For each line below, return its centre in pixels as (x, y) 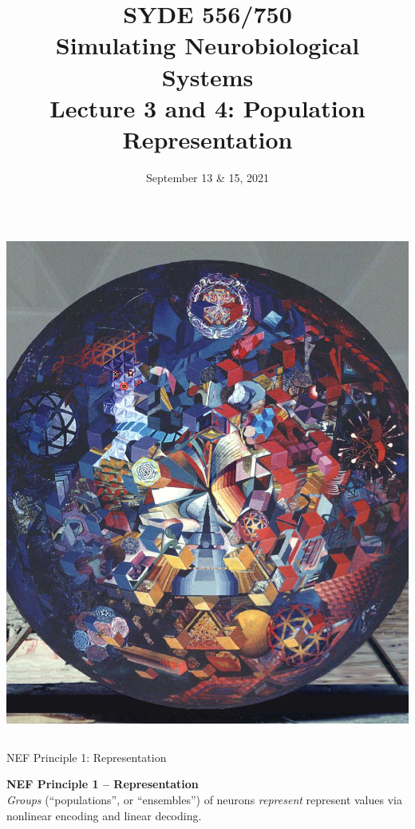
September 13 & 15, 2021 (207, 177)
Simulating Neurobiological (207, 45)
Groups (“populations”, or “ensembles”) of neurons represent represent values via (204, 799)
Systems (207, 76)
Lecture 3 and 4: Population (207, 107)
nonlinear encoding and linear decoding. (104, 815)
